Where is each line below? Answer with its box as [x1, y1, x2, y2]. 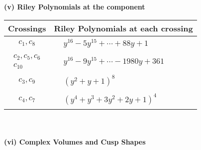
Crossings [8, 22, 46, 34]
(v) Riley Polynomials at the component [4, 1, 145, 11]
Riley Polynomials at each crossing [54, 22, 193, 34]
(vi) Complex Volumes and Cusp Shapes [4, 136, 146, 147]
